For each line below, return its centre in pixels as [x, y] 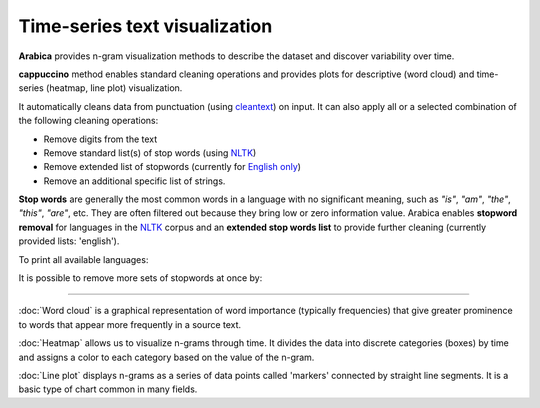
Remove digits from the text [100, 139]
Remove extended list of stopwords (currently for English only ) [172, 167]
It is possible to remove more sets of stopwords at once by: [140, 278]
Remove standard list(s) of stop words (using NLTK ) [150, 152]
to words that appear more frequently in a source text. [130, 324]
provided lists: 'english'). [69, 241]
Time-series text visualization [145, 26]
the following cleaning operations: [88, 121]
